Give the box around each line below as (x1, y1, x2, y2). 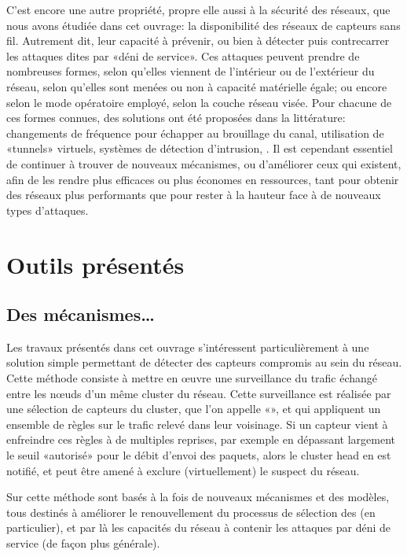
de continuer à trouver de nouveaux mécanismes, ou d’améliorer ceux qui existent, (6, 155, 401, 172)
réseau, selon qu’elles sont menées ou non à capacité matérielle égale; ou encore (6, 78, 387, 94)
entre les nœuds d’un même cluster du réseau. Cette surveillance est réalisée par (6, 385, 391, 401)
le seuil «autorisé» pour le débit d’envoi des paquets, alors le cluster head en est (6, 447, 391, 463)
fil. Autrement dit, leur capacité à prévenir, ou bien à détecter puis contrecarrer (6, 32, 390, 49)
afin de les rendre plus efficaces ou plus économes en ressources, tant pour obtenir (6, 171, 399, 187)
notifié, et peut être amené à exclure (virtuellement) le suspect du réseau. (6, 462, 360, 478)
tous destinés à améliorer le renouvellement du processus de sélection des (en (6, 504, 376, 520)
